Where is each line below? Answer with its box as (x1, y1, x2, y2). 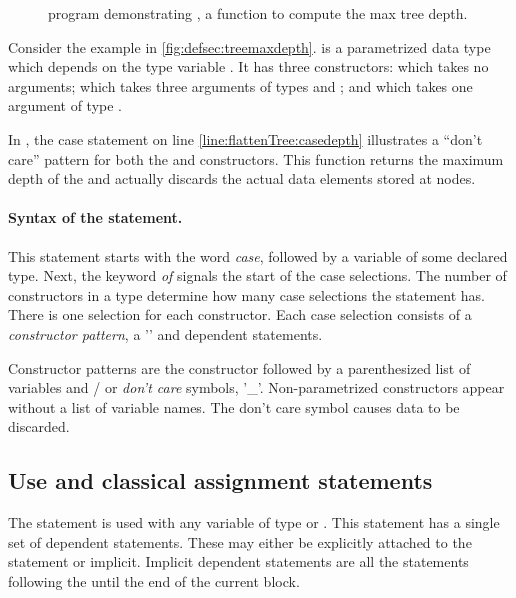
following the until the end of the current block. (8, 570, 300, 591)
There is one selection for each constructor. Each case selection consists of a (8, 304, 472, 325)
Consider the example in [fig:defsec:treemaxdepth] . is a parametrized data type (8, 36, 491, 57)
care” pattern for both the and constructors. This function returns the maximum (8, 148, 504, 169)
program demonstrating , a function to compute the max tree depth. (48, 3, 468, 23)
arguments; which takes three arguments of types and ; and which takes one (8, 75, 473, 96)
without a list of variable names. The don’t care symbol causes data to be (8, 396, 460, 417)
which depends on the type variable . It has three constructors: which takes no (8, 56, 489, 77)
